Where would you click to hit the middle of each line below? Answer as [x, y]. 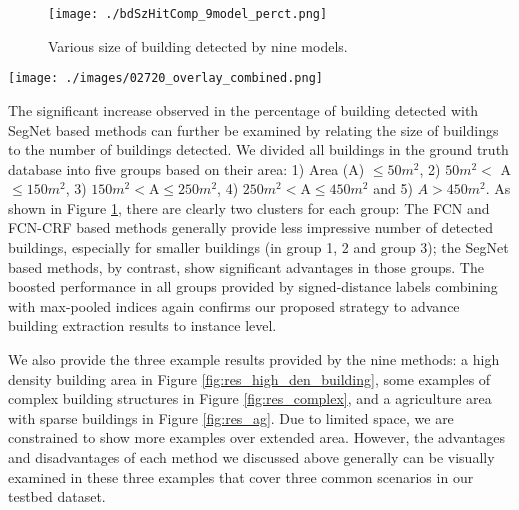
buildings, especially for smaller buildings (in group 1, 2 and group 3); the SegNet [258, 247]
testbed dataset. [57, 496]
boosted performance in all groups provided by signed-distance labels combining [253, 286]
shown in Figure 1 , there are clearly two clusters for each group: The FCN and [249, 207]
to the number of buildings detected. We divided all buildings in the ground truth [258, 149]
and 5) [393, 188]
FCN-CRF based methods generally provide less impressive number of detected [250, 227]
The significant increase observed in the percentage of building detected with [243, 109]
